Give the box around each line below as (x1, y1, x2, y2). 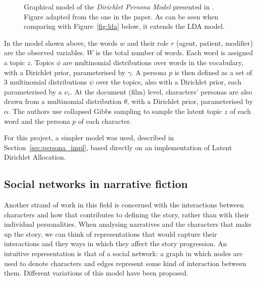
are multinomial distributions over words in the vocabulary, (63, 57, 244, 67)
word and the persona (4, 115, 70, 126)
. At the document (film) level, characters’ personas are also (70, 86, 253, 96)
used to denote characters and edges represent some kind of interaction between (4, 258, 247, 268)
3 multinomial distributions (4, 77, 87, 87)
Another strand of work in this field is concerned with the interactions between (4, 199, 244, 210)
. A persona (131, 67, 167, 77)
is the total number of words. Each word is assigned (95, 47, 253, 58)
